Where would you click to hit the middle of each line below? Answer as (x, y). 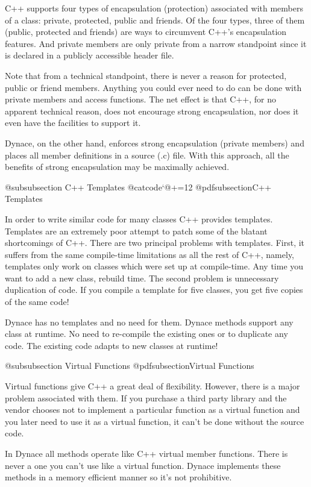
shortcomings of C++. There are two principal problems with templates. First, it (155, 243)
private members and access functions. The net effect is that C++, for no (141, 99)
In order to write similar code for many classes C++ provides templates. (139, 218)
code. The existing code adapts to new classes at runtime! (112, 345)
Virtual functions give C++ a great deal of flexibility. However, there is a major (152, 386)
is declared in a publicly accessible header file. (90, 55)
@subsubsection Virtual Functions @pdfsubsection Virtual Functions (130, 366)
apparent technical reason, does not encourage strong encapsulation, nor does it (152, 111)
